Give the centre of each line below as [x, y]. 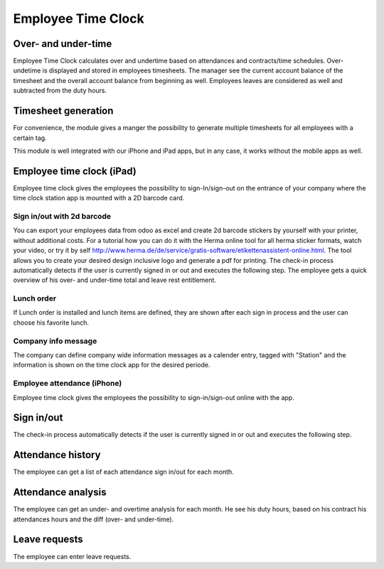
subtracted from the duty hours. [60, 91]
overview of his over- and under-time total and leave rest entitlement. [115, 280]
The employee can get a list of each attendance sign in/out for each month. [123, 472]
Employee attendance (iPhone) [68, 384]
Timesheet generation [63, 111]
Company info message [55, 341]
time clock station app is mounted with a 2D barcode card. [99, 198]
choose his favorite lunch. [51, 323]
